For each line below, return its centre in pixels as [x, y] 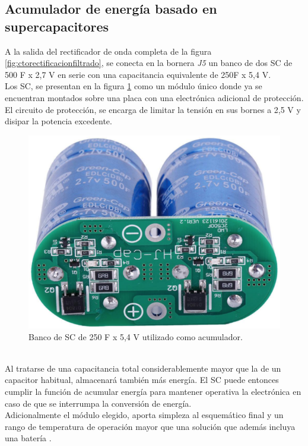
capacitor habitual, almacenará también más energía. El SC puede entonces [142, 380]
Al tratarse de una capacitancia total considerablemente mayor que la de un [143, 368]
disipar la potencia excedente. [58, 121]
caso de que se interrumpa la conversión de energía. [98, 403]
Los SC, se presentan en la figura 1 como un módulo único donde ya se [134, 86]
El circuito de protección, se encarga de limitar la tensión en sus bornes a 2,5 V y [153, 109]
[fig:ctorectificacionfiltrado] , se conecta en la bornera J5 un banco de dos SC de [149, 63]
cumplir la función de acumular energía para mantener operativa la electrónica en [153, 392]
